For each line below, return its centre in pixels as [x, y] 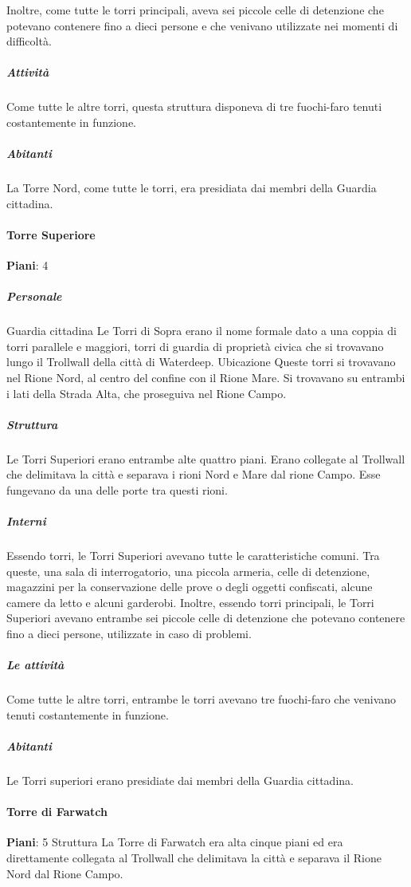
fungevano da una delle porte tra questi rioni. [117, 489]
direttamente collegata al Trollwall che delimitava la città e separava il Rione [194, 857]
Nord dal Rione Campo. [65, 873]
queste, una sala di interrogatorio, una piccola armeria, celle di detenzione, [188, 571]
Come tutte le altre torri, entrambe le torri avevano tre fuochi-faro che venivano [202, 699]
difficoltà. [29, 41]
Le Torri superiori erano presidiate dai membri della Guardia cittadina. [180, 780]
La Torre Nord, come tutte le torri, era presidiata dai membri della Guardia [192, 188]
